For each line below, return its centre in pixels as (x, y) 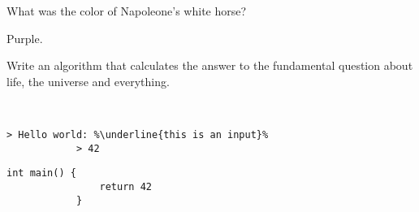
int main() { (41, 173)
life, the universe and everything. (88, 81)
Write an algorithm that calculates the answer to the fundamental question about (210, 65)
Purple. (25, 38)
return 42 (125, 186)
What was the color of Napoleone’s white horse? (127, 11)
